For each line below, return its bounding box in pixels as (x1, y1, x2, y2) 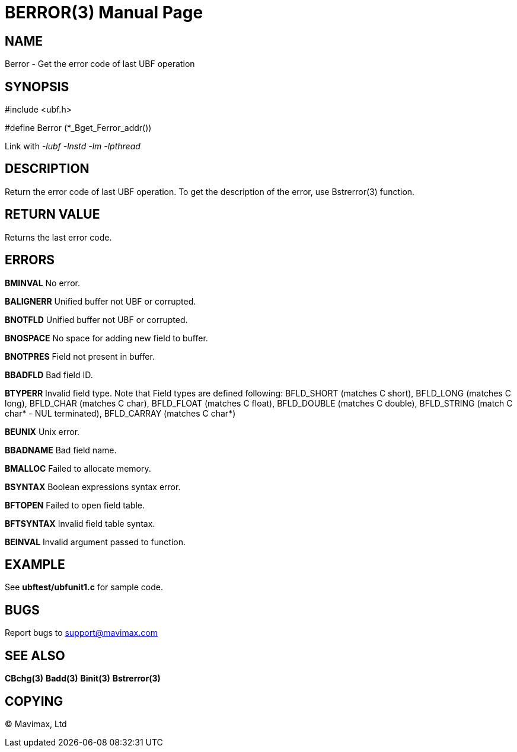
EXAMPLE (5, 556, 65, 572)
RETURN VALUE (5, 207, 100, 222)
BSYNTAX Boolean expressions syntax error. (5, 481, 181, 492)
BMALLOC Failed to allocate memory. (5, 463, 151, 473)
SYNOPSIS (5, 79, 69, 94)
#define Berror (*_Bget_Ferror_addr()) (5, 123, 152, 133)
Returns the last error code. (5, 232, 112, 242)
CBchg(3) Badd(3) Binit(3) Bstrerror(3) (5, 673, 161, 684)
